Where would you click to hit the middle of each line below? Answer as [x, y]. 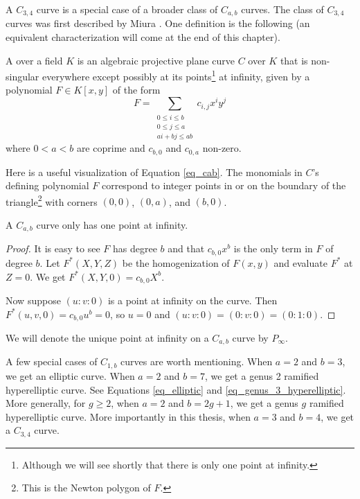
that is [294, 60]
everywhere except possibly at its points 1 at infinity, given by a [176, 75]
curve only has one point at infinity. [112, 225]
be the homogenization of [176, 262]
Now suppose [33, 300]
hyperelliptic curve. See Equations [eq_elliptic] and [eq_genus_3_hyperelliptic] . [176, 389]
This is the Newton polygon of [86, 488]
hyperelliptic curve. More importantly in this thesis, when [128, 416]
